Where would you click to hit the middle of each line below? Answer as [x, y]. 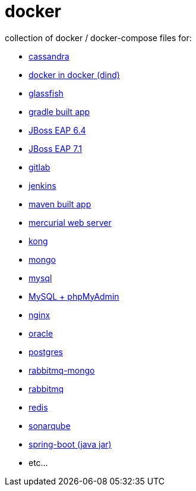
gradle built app [59, 111]
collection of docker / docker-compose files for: [98, 38]
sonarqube [50, 425]
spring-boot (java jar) [70, 444]
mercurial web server [70, 222]
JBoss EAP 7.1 [55, 148]
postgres [46, 352]
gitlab [39, 167]
